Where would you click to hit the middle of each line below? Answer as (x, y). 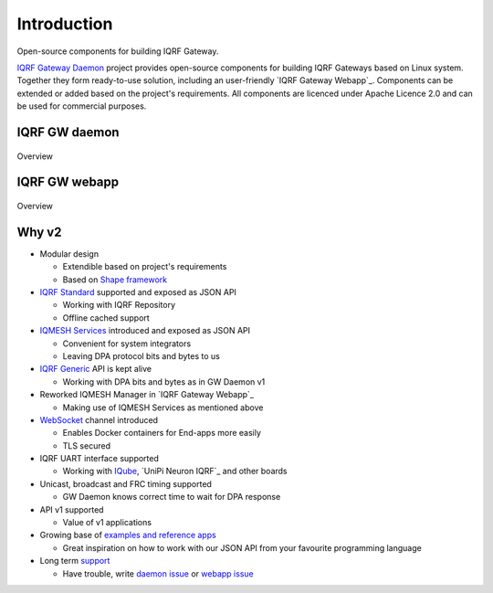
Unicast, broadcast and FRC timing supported (126, 483)
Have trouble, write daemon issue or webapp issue (158, 573)
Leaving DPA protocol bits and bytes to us (142, 355)
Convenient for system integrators (127, 344)
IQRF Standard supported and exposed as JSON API (138, 292)
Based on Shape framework (115, 280)
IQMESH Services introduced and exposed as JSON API (145, 331)
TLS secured (87, 445)
